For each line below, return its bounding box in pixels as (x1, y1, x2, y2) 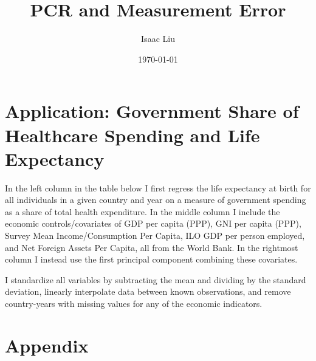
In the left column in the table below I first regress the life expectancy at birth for (5, 181, 311, 194)
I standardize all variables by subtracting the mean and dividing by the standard (5, 273, 306, 286)
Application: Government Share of (5, 98, 299, 123)
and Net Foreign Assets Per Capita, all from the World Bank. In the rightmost (5, 241, 298, 253)
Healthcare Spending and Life (5, 122, 260, 147)
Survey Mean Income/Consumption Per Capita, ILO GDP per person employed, (5, 229, 305, 241)
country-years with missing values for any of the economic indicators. (5, 297, 263, 309)
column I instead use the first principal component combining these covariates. (5, 253, 298, 266)
